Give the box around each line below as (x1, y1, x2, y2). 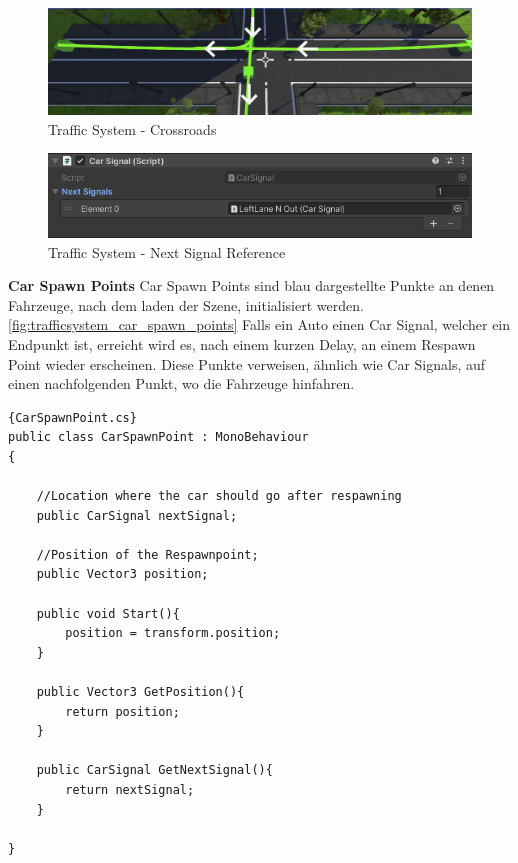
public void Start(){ (36, 606, 180, 621)
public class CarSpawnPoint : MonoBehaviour (8, 430, 309, 445)
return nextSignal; (65, 782, 195, 797)
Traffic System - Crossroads (48, 118, 217, 139)
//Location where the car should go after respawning (36, 489, 402, 504)
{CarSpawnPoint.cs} (8, 410, 137, 425)
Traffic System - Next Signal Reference (48, 241, 286, 262)
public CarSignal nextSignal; (36, 508, 238, 523)
